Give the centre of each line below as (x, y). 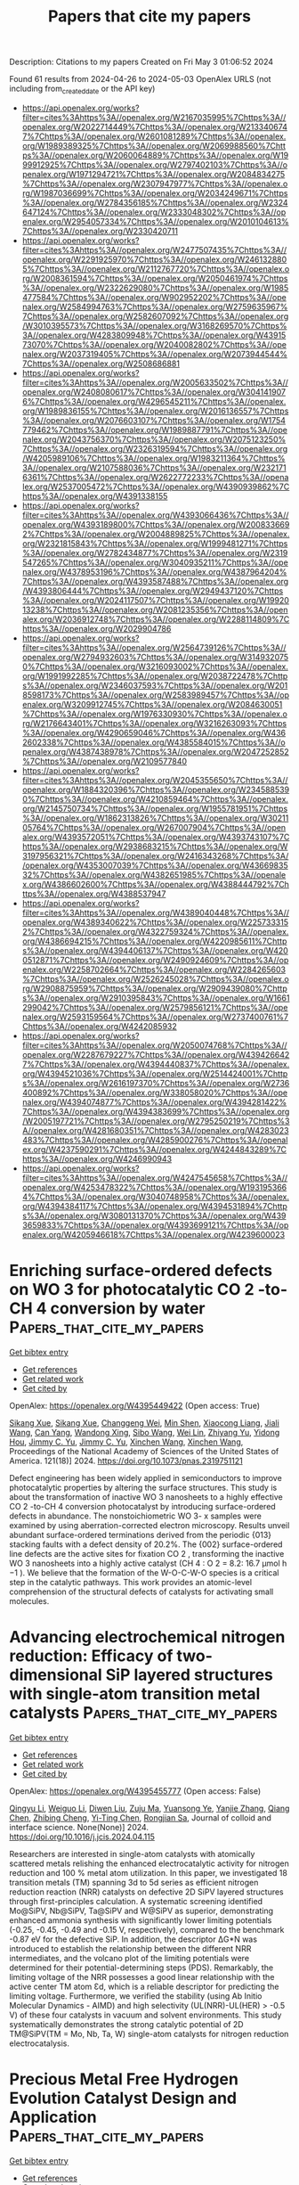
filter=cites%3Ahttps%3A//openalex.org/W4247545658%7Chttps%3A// (155, 1177)
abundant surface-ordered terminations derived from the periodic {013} (141, 1534)
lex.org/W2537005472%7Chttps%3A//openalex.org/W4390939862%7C (156, 487)
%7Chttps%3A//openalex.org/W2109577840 (105, 761)
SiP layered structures (190, 1675)
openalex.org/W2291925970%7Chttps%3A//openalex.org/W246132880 (154, 259)
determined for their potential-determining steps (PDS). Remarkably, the (141, 1968)
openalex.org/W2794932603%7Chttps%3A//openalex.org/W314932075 (155, 657)
